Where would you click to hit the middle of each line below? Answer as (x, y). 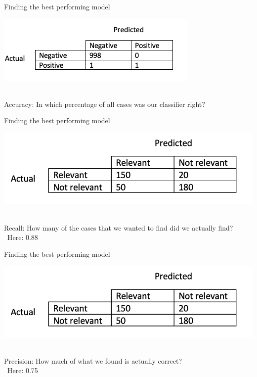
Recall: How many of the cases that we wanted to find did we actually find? (119, 227)
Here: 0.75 (22, 370)
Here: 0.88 (22, 237)
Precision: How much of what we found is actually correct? (93, 360)
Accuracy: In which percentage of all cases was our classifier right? (105, 104)
